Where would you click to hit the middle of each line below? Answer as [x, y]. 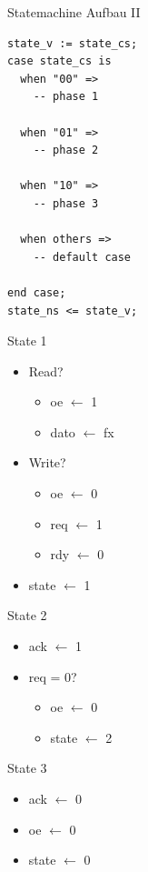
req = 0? [53, 676]
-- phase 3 [66, 203]
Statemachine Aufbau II [74, 12]
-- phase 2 [66, 150]
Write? [47, 462]
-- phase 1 [66, 97]
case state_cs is [59, 61]
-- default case [82, 257]
